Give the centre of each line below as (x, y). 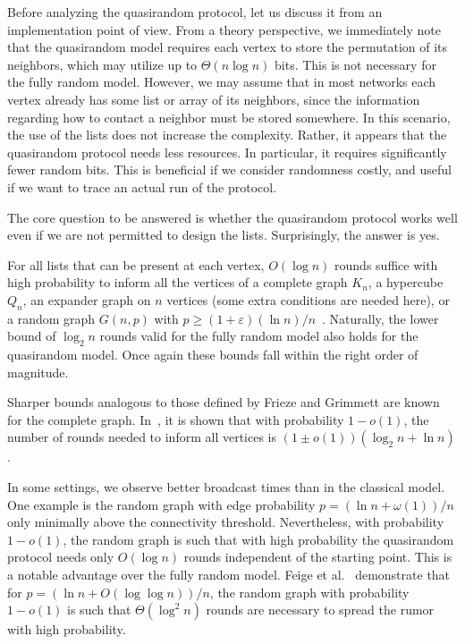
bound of (32, 336)
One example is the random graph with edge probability (161, 504)
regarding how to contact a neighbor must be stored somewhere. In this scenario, (229, 117)
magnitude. (38, 372)
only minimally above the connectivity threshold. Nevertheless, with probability (226, 522)
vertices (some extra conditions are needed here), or (308, 299)
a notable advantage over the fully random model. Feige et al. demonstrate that (229, 575)
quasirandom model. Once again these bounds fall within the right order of (213, 355)
